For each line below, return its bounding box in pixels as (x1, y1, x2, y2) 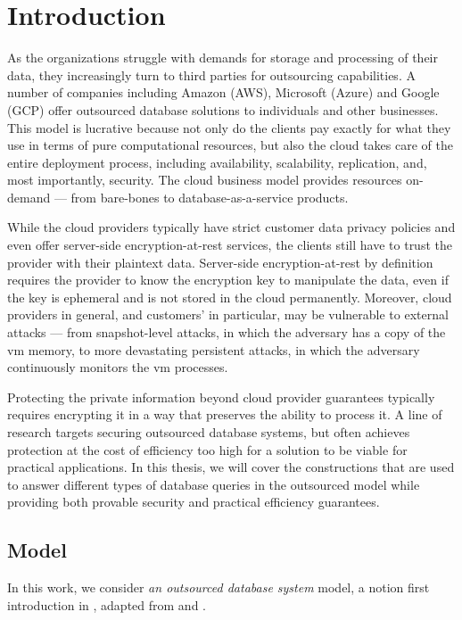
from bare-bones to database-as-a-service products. (70, 187, 349, 206)
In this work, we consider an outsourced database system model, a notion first (7, 578, 430, 597)
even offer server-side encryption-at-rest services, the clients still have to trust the (7, 236, 452, 254)
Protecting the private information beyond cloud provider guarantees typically (7, 387, 435, 406)
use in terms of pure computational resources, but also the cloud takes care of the (7, 136, 453, 154)
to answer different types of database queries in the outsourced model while (7, 475, 420, 493)
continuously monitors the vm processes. (7, 358, 228, 376)
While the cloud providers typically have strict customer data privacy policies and (7, 218, 456, 236)
